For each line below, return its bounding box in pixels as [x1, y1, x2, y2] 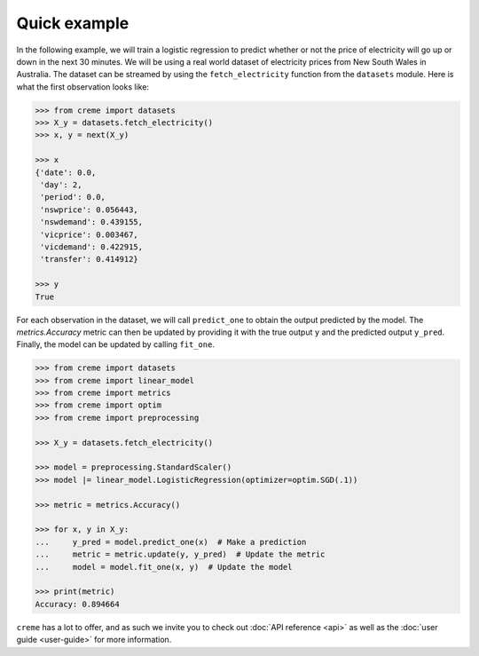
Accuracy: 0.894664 [35, 599, 120, 609]
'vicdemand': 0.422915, [40, 242, 144, 252]
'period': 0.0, [40, 192, 106, 202]
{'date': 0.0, [35, 167, 97, 178]
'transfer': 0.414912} [40, 254, 139, 265]
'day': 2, [40, 180, 82, 190]
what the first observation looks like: [16, 81, 150, 92]
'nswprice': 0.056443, [40, 204, 139, 215]
